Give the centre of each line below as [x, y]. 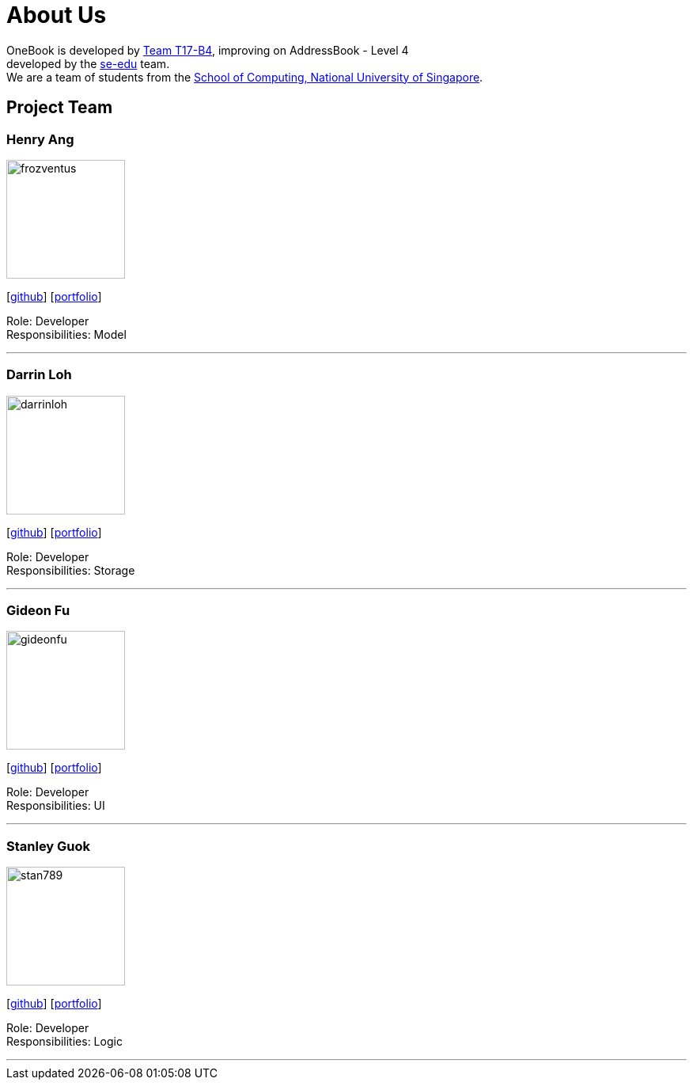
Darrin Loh [39, 375]
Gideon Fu [38, 611]
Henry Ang [40, 139]
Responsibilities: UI [56, 806]
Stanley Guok [49, 846]
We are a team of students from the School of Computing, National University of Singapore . [245, 77]
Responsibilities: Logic [64, 1042]
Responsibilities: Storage [71, 570]
